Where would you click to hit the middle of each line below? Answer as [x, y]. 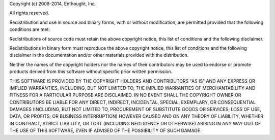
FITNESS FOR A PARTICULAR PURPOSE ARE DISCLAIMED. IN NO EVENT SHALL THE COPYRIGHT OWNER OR [125, 95]
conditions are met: [30, 29]
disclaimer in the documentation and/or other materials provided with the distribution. [99, 55]
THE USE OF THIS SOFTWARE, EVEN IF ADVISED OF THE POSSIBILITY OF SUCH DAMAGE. [106, 131]
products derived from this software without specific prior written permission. [91, 72]
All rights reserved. [29, 13]
